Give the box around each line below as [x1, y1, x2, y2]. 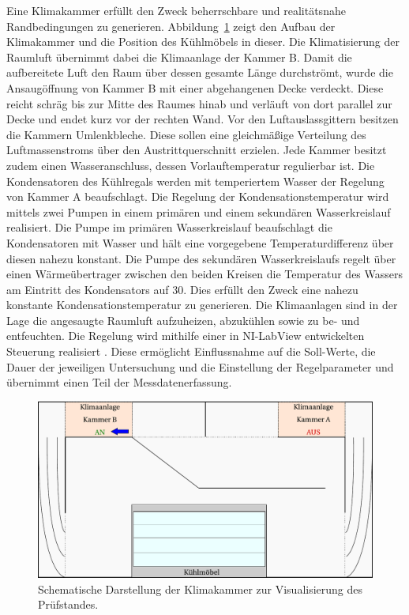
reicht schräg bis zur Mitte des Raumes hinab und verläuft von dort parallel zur [6, 95, 392, 111]
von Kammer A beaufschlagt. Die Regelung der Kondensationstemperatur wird [6, 188, 389, 205]
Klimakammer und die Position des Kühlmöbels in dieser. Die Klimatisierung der [6, 33, 400, 50]
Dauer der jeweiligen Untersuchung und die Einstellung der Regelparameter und [6, 358, 394, 375]
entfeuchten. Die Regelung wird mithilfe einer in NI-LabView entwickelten [6, 327, 365, 344]
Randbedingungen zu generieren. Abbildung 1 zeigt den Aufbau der [6, 17, 336, 34]
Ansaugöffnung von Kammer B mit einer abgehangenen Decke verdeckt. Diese [6, 79, 384, 96]
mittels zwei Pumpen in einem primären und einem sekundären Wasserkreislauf [6, 203, 391, 220]
